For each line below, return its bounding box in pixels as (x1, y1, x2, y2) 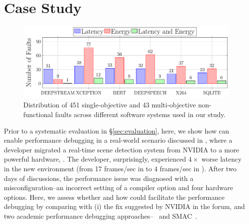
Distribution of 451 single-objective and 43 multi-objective (23, 100, 196, 110)
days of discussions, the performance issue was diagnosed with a (4, 173, 194, 183)
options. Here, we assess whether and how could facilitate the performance (4, 192, 225, 202)
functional (23, 109, 53, 119)
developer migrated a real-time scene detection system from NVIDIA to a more (4, 144, 239, 154)
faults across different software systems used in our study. (55, 109, 226, 119)
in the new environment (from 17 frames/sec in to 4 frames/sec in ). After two (4, 163, 237, 173)
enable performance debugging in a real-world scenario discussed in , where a (4, 135, 233, 145)
